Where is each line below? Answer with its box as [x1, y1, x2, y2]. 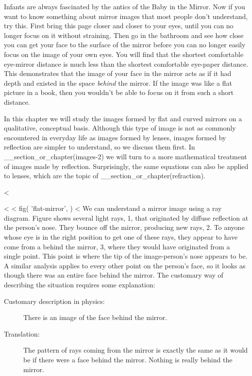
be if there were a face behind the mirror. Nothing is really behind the [23, 355, 233, 364]
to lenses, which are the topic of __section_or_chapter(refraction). [4, 170, 205, 181]
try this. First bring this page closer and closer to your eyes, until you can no [4, 20, 234, 31]
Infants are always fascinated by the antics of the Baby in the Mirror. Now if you [4, 1, 245, 11]
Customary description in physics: [4, 296, 105, 306]
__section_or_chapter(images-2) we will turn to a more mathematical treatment [4, 151, 247, 161]
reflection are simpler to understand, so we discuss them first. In [4, 142, 195, 152]
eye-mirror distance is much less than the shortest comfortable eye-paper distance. [4, 58, 249, 69]
